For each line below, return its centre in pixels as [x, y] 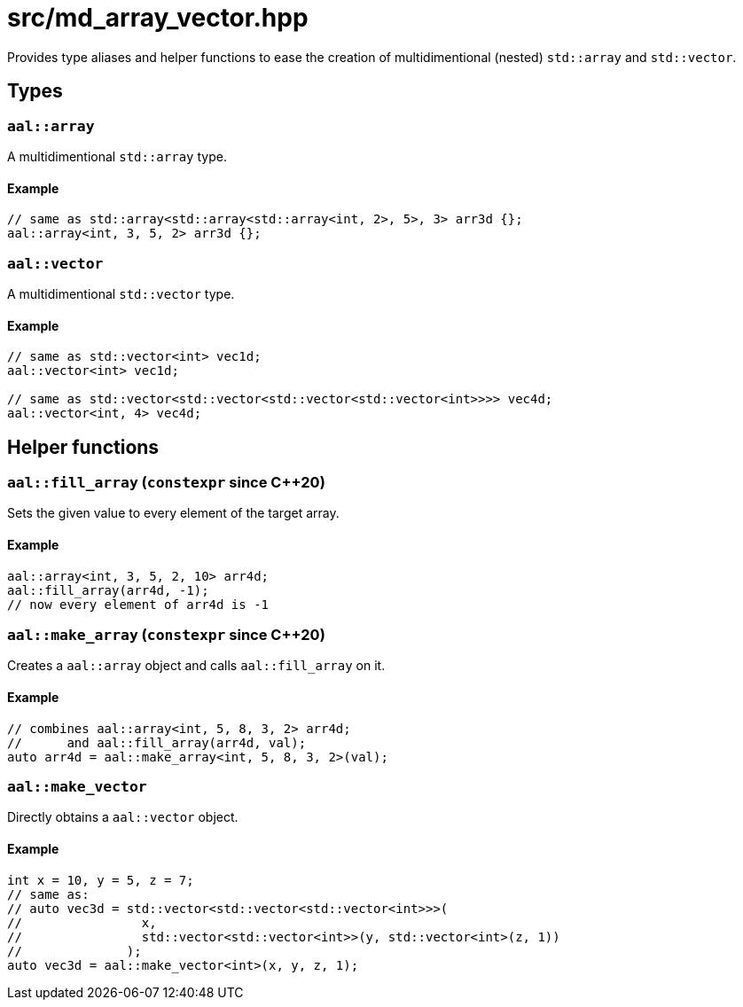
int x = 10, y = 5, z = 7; [101, 880]
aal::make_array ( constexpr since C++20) [166, 634]
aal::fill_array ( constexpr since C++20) [166, 482]
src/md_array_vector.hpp [158, 18]
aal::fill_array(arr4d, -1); [108, 590]
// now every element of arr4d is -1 [138, 604]
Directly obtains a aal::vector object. [123, 817]
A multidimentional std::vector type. [121, 293]
